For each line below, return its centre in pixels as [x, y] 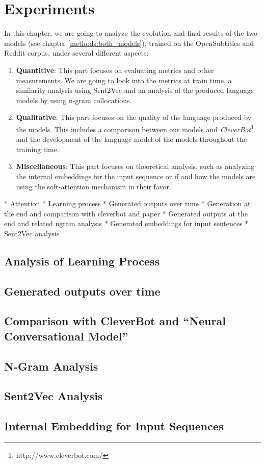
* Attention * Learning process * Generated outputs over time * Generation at [127, 203]
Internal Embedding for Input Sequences [114, 426]
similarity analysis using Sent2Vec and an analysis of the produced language [135, 90]
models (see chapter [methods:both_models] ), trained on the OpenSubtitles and [129, 43]
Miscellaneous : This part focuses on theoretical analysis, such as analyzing [135, 166]
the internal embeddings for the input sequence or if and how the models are [136, 176]
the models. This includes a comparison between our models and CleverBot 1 [135, 128]
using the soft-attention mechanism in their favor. [94, 186]
